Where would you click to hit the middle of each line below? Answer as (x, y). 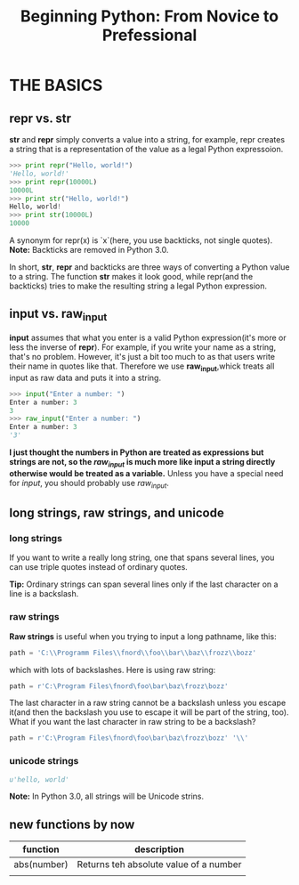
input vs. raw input (58, 315)
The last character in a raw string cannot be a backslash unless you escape (148, 703)
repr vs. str (40, 118)
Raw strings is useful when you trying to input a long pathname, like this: (143, 636)
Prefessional (149, 35)
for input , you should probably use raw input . (89, 484)
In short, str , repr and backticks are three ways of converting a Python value (149, 267)
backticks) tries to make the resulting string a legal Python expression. (138, 286)
